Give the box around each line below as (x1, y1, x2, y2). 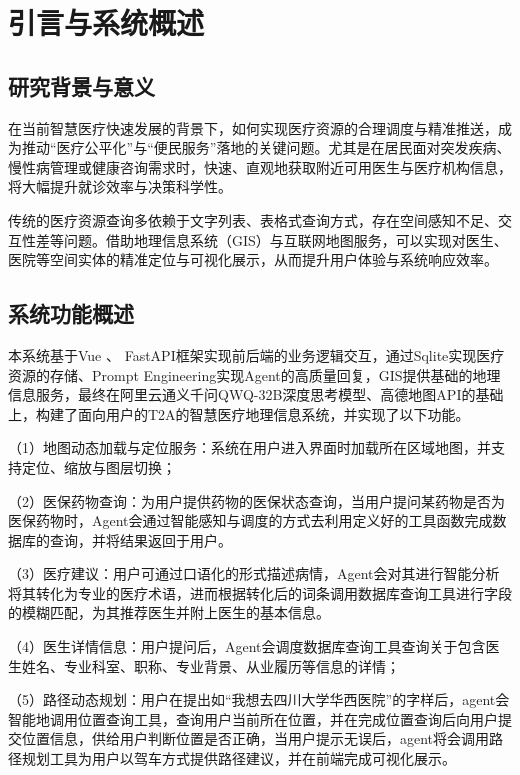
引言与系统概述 (8, 2, 205, 43)
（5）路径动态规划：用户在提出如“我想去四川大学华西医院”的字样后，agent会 (8, 689, 510, 710)
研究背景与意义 (8, 70, 155, 101)
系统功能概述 (8, 298, 134, 329)
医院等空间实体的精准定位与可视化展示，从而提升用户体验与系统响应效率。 (8, 249, 498, 270)
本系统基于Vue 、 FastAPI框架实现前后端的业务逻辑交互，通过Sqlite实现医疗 (8, 344, 505, 365)
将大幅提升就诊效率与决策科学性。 (8, 176, 232, 197)
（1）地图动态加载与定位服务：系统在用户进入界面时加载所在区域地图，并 (8, 437, 491, 458)
